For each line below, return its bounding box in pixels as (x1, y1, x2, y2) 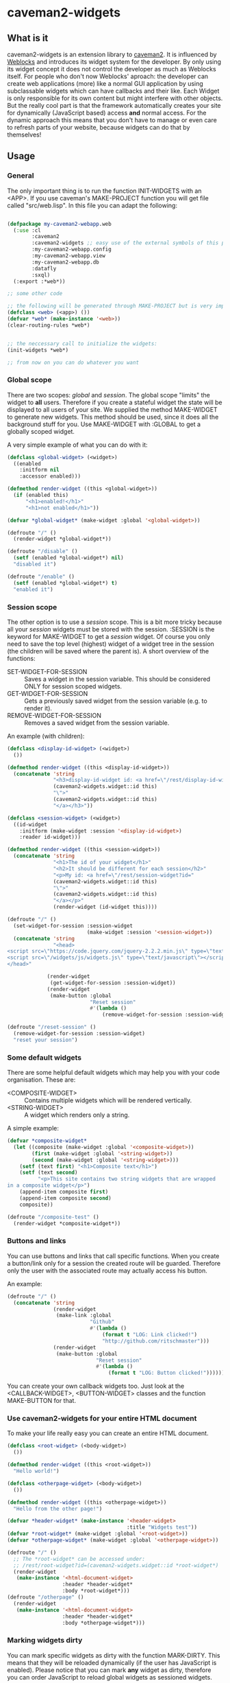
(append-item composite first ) (19, 1189, 109, 1196)
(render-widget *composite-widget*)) (13, 1220, 121, 1227)
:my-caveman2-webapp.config (31, 246, 112, 253)
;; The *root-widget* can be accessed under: (13, 1555, 146, 1562)
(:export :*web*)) (13, 278, 66, 285)
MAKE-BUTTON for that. (7, 1397, 77, 1405)
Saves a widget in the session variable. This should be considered (24, 675, 211, 683)
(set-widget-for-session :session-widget (13, 922, 133, 929)
